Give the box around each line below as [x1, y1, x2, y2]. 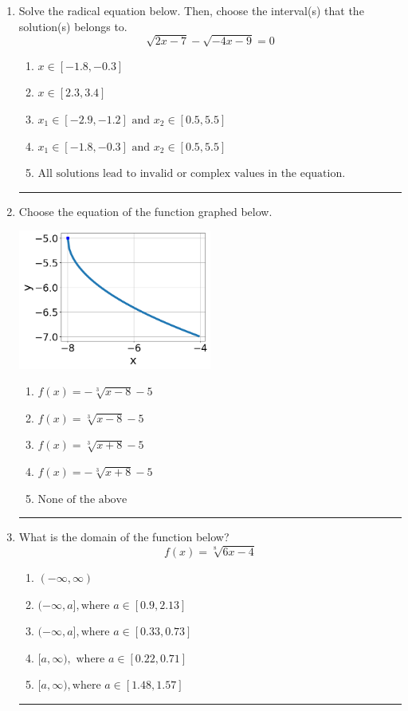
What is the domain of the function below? [18, 528, 229, 545]
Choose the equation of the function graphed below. [18, 202, 273, 219]
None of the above [37, 493, 127, 505]
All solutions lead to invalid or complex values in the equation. [37, 168, 346, 180]
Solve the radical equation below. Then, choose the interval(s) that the [18, 2, 364, 18]
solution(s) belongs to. [18, 18, 127, 34]
